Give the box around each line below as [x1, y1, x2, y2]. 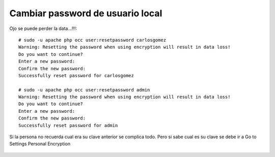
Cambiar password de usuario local [9, 8, 162, 19]
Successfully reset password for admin [18, 122, 118, 128]
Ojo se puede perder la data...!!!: [9, 25, 77, 32]
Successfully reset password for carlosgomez [18, 73, 134, 78]
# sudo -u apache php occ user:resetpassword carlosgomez [18, 37, 167, 43]
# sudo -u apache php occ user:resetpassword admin [18, 87, 150, 92]
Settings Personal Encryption [9, 141, 71, 147]
